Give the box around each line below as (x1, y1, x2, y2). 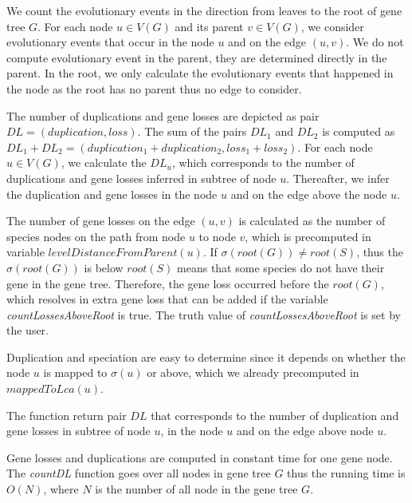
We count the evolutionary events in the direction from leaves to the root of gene (6, 2, 402, 18)
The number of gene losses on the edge (6, 212, 195, 229)
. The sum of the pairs (137, 123, 247, 140)
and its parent (175, 18, 244, 34)
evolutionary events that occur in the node (6, 34, 214, 50)
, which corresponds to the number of (171, 154, 355, 171)
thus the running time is (287, 465, 406, 481)
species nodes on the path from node (6, 228, 186, 244)
